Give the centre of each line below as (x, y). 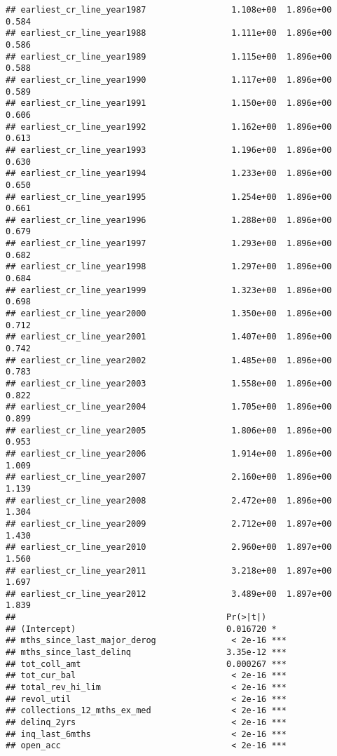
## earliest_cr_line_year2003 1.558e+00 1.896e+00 (169, 384)
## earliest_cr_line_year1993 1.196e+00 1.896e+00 (169, 150)
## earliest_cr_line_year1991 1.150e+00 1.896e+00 (169, 103)
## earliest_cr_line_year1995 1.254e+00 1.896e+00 (169, 197)
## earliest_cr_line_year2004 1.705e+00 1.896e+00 (169, 407)
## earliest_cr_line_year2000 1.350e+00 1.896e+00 (169, 314)
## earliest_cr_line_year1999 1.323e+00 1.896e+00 (169, 290)
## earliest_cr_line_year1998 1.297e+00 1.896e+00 (169, 267)
